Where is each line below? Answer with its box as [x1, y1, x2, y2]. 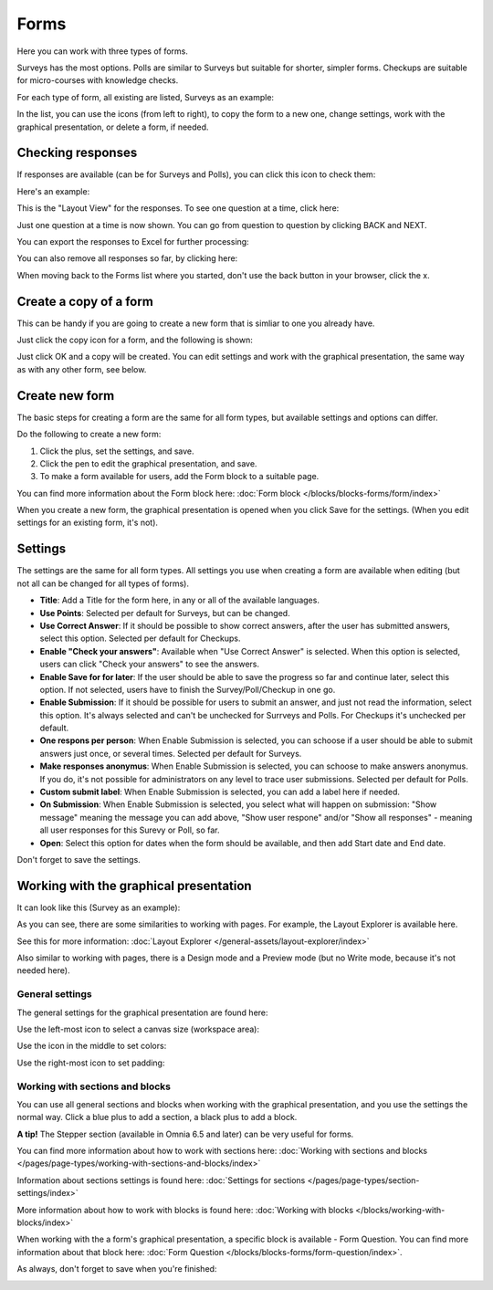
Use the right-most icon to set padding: [16, 1057, 165, 1068]
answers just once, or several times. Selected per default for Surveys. [39, 748, 302, 759]
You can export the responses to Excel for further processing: [16, 236, 250, 246]
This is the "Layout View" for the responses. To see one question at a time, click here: [16, 203, 340, 214]
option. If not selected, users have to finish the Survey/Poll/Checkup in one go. [39, 684, 336, 695]
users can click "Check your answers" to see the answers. [39, 658, 260, 670]
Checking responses [16, 145, 138, 161]
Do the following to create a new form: [16, 429, 162, 440]
